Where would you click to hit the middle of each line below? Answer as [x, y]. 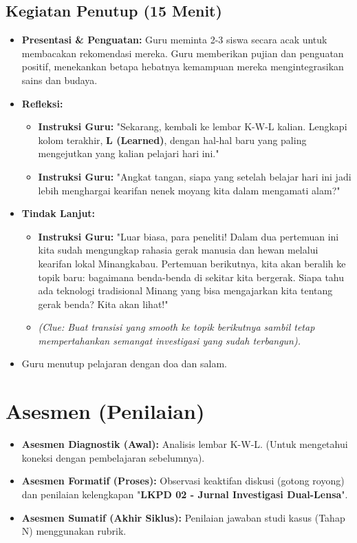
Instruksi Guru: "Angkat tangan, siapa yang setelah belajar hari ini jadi [195, 176]
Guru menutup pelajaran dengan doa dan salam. [124, 363]
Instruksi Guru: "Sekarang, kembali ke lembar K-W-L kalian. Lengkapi [193, 126]
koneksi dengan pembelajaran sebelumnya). [113, 457]
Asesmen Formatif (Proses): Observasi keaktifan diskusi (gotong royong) [183, 481]
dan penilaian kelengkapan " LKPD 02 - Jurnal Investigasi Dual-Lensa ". [185, 494]
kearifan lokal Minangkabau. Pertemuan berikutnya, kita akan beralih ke [192, 263]
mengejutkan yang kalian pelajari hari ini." [129, 153]
